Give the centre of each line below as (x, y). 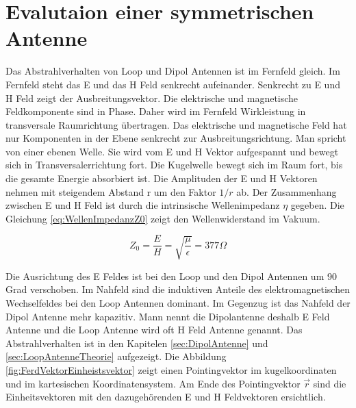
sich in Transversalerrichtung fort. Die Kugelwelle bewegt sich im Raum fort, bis (174, 165)
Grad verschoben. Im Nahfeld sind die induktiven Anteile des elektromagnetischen (178, 289)
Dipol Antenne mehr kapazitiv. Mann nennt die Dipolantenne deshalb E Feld (168, 316)
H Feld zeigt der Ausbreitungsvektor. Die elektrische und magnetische (152, 98)
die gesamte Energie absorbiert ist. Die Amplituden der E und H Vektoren (162, 178)
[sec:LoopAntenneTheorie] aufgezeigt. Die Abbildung (116, 356)
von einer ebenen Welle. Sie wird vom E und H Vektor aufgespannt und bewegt (172, 151)
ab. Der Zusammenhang (287, 191)
